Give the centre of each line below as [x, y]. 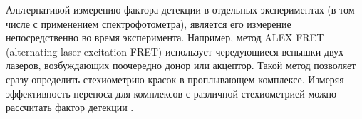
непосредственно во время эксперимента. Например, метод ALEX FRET [165, 37]
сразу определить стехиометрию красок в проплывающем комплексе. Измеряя [175, 79]
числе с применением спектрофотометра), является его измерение [149, 23]
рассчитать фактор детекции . [70, 107]
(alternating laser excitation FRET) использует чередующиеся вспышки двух [175, 51]
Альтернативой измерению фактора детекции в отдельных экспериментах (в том [180, 9]
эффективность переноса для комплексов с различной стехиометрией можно [171, 93]
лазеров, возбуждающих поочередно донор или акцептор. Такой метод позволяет [181, 65]
